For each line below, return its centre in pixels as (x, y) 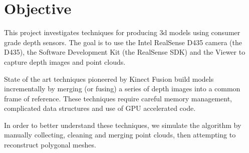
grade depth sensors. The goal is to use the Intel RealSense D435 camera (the (123, 42)
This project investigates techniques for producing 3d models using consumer (122, 32)
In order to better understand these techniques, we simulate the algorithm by (123, 125)
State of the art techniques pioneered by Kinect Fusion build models (109, 79)
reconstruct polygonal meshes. (50, 145)
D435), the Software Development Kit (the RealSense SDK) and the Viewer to (125, 52)
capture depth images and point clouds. (65, 61)
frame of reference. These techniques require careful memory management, (118, 98)
